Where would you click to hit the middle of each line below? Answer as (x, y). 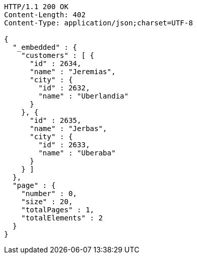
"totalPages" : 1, (58, 210)
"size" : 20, (47, 202)
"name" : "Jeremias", (73, 72)
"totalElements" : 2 (62, 218)
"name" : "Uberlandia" (83, 96)
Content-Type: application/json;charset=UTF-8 (99, 23)
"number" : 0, (49, 193)
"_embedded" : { (45, 47)
